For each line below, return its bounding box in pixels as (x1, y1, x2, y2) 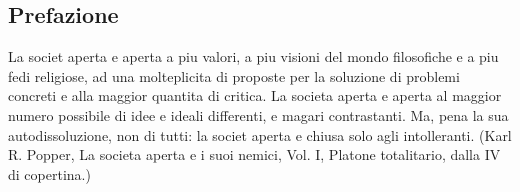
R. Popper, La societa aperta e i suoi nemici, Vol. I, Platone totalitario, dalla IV (8, 144, 501, 165)
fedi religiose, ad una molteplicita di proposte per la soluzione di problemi (8, 65, 460, 86)
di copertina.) (8, 163, 91, 184)
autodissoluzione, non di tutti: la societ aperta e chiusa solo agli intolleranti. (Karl (8, 124, 512, 145)
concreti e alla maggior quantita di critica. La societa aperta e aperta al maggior (8, 85, 502, 106)
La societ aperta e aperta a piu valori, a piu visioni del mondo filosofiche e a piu (8, 46, 499, 67)
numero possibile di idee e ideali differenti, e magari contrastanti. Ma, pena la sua (8, 104, 509, 125)
